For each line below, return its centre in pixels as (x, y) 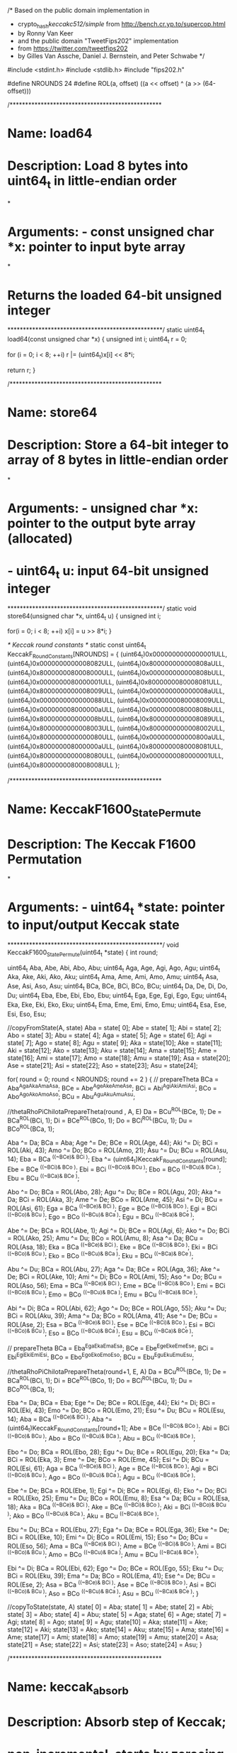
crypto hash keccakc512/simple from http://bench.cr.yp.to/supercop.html (122, 25)
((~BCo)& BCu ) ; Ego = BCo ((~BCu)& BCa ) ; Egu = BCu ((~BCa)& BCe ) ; (101, 1216)
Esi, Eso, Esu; (27, 1014)
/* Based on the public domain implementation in (79, 10)
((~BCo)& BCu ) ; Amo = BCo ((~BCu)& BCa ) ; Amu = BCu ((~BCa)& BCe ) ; (103, 1554)
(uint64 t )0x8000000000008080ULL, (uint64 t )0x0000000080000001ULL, (116, 757)
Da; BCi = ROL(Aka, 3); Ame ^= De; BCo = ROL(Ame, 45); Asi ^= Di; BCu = (115, 1199)
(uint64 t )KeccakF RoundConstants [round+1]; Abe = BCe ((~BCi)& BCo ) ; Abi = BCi (118, 1428)
